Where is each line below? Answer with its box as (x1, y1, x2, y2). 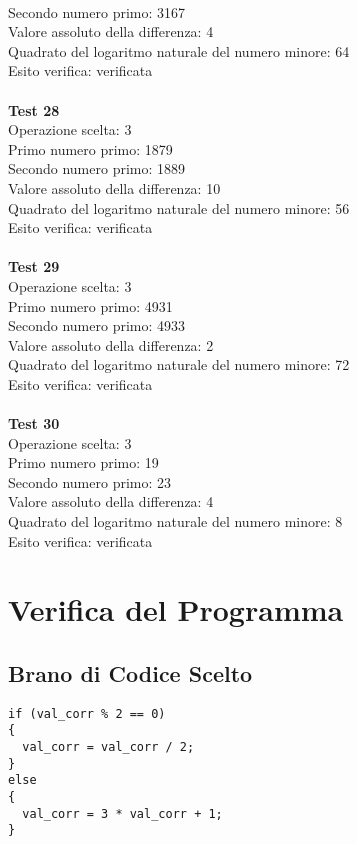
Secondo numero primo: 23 (8, 471, 172, 492)
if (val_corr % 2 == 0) (8, 706, 166, 721)
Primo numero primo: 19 (8, 452, 159, 473)
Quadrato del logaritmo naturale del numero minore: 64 (8, 40, 350, 61)
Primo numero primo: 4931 (8, 295, 173, 316)
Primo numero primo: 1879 (8, 138, 173, 159)
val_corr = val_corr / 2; (22, 740, 195, 755)
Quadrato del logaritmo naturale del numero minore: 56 (8, 197, 350, 218)
